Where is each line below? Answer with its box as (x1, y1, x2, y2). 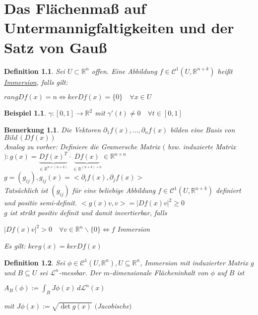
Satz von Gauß (4, 37, 107, 57)
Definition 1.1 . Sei (4, 65, 65, 76)
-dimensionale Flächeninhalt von (110, 267, 208, 277)
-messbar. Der (59, 267, 101, 277)
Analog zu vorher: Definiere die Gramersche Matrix (4, 141, 160, 152)
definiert (216, 185, 241, 195)
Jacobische (97, 300, 129, 311)
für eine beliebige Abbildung (72, 185, 156, 195)
